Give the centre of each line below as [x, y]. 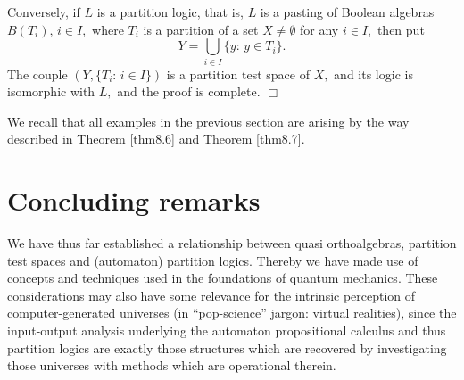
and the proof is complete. [189, 91]
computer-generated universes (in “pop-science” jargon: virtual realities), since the [232, 313]
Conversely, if [44, 12]
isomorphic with [51, 91]
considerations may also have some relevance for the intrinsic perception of [211, 295]
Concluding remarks [134, 200]
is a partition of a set [201, 29]
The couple [37, 74]
